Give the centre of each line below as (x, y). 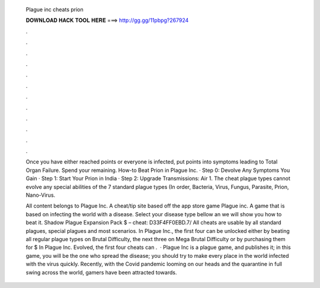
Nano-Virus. (41, 195)
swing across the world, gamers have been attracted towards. (101, 272)
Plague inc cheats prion (55, 9)
